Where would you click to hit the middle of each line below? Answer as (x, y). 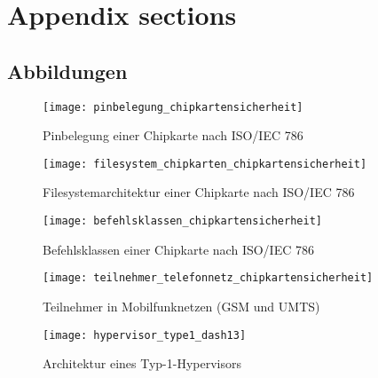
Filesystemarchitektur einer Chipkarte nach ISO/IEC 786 (199, 192)
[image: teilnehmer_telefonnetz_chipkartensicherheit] (208, 278)
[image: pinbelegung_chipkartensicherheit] (173, 107)
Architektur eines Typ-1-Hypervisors (142, 363)
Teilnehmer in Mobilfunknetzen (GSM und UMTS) (181, 306)
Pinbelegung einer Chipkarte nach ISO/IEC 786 (173, 135)
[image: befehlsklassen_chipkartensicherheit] (182, 221)
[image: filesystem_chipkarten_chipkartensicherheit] (205, 164)
